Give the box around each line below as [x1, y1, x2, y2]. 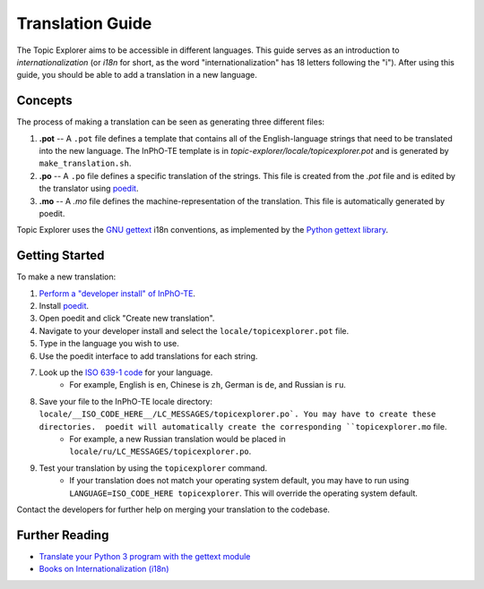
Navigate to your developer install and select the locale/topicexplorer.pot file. [39, 325, 350, 336]
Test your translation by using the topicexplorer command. [39, 462, 268, 474]
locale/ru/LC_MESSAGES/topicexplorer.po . [69, 446, 252, 457]
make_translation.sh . [39, 158, 132, 169]
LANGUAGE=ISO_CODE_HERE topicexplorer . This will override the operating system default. [69, 488, 419, 499]
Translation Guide [16, 13, 152, 33]
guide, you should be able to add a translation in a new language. [16, 70, 257, 81]
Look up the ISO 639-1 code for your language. [39, 367, 213, 378]
